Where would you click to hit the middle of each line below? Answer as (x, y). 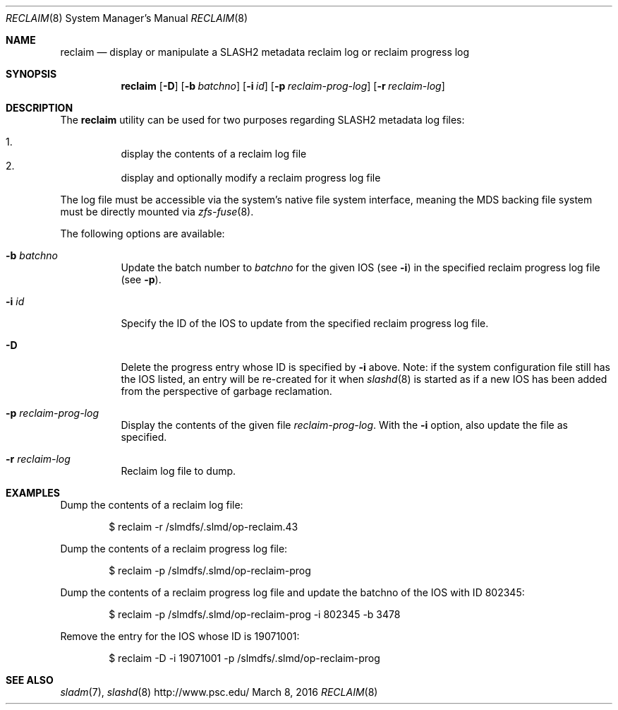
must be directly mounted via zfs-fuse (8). (157, 212)
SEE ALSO (30, 680)
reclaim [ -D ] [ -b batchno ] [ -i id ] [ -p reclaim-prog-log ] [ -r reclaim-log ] (283, 86)
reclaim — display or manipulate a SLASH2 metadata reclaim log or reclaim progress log (265, 52)
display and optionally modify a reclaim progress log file (251, 178)
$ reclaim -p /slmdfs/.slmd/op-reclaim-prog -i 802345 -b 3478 (255, 614)
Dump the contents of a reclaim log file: (152, 505)
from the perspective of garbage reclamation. (226, 391)
